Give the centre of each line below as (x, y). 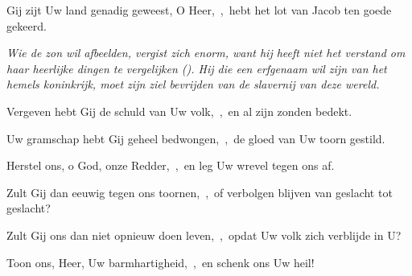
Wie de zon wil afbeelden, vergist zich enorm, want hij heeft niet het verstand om (206, 53)
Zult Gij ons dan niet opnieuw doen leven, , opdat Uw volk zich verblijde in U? (204, 235)
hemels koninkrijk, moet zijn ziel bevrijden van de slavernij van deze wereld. (193, 84)
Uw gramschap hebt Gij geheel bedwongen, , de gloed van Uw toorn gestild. (196, 138)
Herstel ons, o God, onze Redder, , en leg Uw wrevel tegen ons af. (171, 165)
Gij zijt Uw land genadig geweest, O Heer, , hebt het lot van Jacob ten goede (199, 10)
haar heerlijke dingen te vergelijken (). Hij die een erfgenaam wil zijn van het (197, 68)
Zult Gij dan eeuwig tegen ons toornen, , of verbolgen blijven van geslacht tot (200, 192)
